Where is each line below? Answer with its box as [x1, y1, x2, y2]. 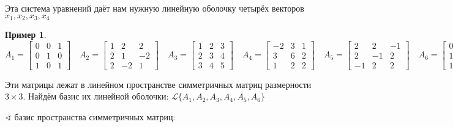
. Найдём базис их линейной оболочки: [23, 90, 169, 103]
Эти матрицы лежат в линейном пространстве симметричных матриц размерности [5, 78, 312, 90]
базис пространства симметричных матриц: [14, 110, 176, 123]
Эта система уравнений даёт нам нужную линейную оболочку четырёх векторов [5, 2, 304, 14]
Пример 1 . [5, 28, 47, 41]
